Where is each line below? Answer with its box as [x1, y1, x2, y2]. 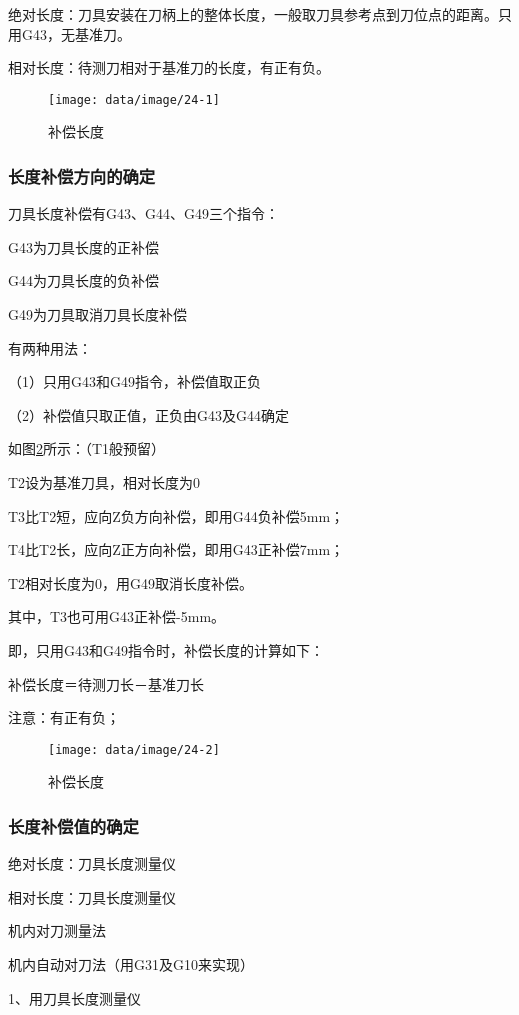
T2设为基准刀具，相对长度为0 [8, 472, 201, 492]
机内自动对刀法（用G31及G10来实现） [8, 954, 254, 974]
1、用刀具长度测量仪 [8, 987, 141, 1008]
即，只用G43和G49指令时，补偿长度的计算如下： [8, 639, 324, 660]
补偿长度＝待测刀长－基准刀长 [8, 673, 204, 694]
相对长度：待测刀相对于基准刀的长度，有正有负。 [8, 57, 330, 78]
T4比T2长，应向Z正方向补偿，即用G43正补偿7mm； [8, 539, 345, 560]
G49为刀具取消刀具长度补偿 [8, 304, 187, 325]
